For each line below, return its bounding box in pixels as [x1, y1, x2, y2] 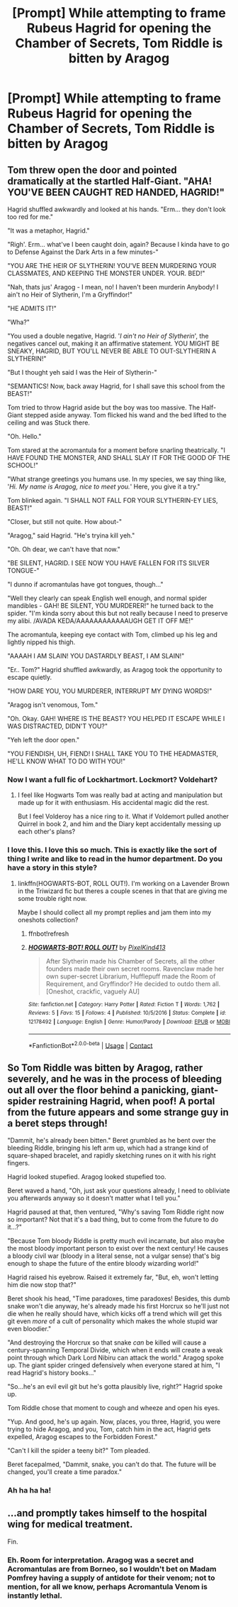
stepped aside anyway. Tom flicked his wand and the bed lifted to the [24, 411, 227, 419]
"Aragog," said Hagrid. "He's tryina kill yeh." [7, 531, 135, 540]
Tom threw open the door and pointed [7, 164, 177, 176]
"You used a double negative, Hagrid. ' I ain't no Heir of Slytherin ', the [7, 332, 209, 340]
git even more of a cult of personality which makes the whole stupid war [7, 1317, 218, 1325]
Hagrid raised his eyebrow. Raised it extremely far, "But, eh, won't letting [7, 1273, 219, 1281]
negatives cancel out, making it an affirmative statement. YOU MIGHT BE [7, 339, 220, 348]
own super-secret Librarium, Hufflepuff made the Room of [45, 972, 216, 981]
